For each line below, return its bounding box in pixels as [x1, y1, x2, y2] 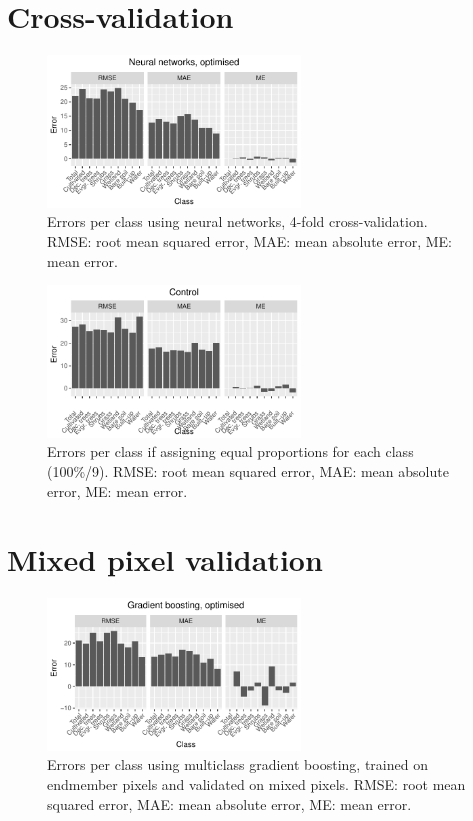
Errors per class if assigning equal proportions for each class [47, 441, 414, 462]
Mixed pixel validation [7, 539, 323, 580]
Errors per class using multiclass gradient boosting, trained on [47, 754, 428, 775]
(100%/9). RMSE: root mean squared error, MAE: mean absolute [47, 460, 449, 481]
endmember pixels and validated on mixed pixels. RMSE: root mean [47, 774, 466, 795]
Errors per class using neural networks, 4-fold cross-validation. [47, 211, 428, 232]
